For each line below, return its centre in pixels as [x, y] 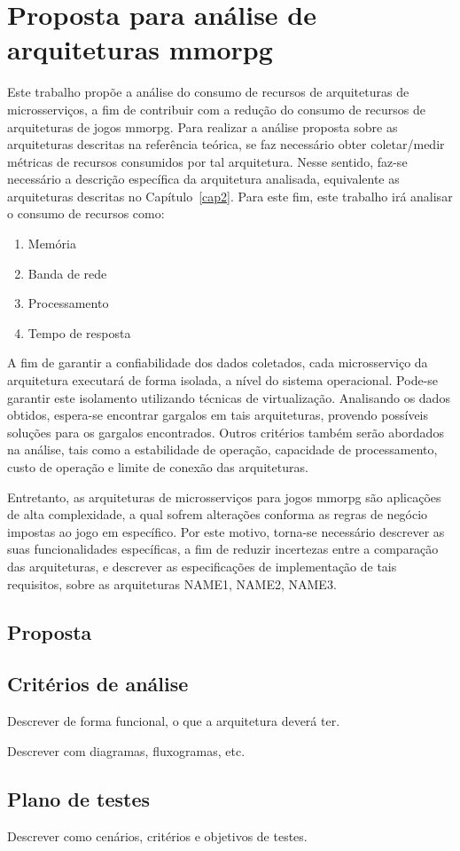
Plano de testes [78, 798]
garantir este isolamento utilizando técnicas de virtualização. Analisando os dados [229, 397]
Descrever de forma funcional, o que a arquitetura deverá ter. [174, 721]
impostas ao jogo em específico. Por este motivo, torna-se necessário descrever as [226, 531]
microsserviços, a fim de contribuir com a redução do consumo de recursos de [217, 109]
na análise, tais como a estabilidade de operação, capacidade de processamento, [222, 449]
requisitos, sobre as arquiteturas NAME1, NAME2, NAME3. [172, 583]
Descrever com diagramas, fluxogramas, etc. [126, 750]
